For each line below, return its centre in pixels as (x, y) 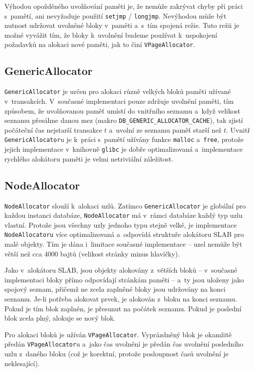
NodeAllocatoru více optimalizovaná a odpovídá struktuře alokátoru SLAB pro (124, 234)
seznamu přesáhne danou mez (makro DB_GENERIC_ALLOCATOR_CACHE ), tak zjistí (124, 120)
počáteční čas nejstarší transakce (53, 129)
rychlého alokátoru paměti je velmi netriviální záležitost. (89, 158)
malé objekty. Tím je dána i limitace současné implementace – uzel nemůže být (123, 244)
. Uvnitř (238, 129)
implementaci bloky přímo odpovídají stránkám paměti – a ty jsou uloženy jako (124, 279)
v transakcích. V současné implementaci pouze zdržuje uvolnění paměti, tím (119, 101)
